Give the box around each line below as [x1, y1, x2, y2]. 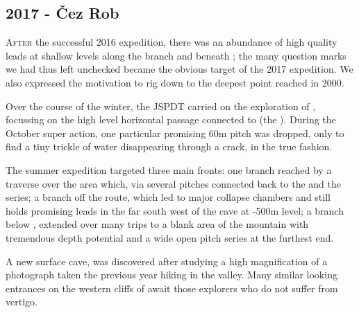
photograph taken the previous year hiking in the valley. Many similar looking [6, 267, 337, 282]
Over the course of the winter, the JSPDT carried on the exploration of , [6, 98, 316, 113]
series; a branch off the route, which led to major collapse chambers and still [6, 190, 331, 204]
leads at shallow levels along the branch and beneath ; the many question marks [6, 48, 347, 62]
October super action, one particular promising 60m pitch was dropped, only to [6, 125, 344, 140]
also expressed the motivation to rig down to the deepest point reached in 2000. [6, 75, 344, 89]
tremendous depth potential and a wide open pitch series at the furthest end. [6, 230, 334, 244]
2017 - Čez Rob [6, 2, 119, 24]
